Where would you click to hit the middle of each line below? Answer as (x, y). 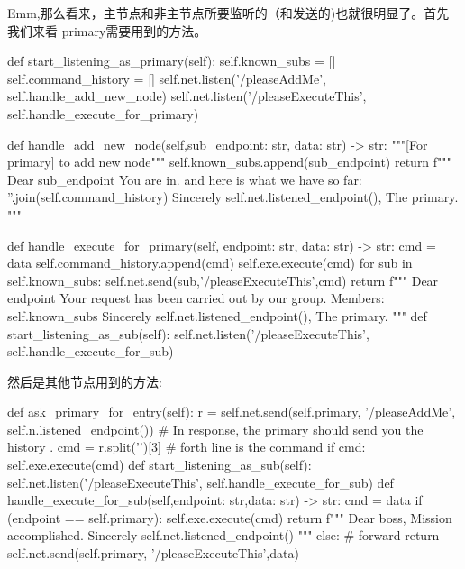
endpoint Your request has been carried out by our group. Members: (196, 298)
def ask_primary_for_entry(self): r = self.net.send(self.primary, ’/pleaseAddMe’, (232, 412)
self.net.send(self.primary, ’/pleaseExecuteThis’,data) (153, 553)
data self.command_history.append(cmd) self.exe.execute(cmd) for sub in (210, 263)
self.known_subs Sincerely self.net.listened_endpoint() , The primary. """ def (217, 315)
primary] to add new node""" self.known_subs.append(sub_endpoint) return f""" (229, 162)
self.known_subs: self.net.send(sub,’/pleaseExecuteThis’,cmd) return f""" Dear (223, 280)
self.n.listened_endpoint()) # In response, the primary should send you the (215, 429)
